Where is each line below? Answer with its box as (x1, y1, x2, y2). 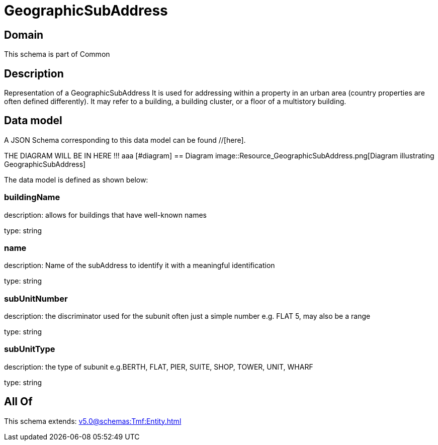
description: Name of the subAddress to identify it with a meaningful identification (4, 261, 275, 270)
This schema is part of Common (4, 50, 110, 59)
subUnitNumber (4, 293, 68, 304)
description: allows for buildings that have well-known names (4, 210, 207, 219)
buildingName (4, 192, 60, 203)
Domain (4, 28, 44, 41)
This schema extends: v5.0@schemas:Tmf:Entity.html (4, 416, 182, 425)
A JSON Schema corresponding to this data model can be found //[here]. (4, 135, 246, 144)
